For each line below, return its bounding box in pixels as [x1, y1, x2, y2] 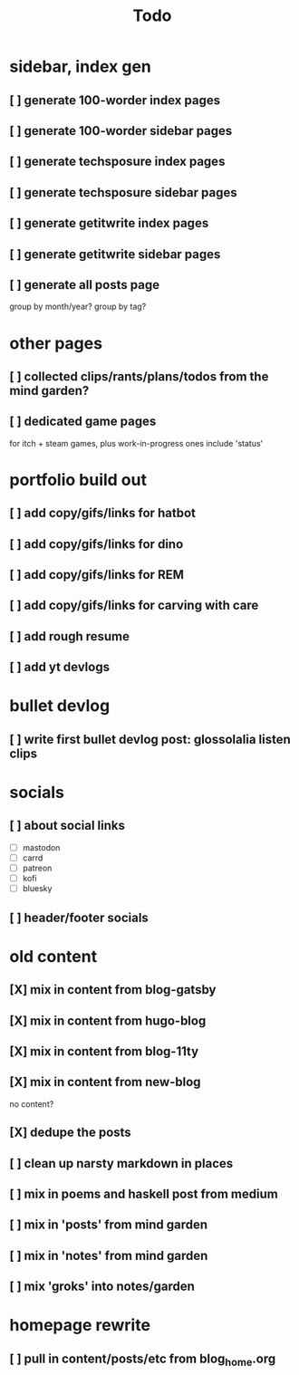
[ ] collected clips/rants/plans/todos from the [9, 369, 269, 384]
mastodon [22, 841, 61, 852]
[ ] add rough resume [9, 629, 130, 644]
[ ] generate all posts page [9, 277, 160, 293]
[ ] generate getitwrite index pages [9, 216, 209, 231]
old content [9, 946, 98, 966]
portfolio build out [9, 469, 148, 490]
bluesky [22, 883, 53, 894]
